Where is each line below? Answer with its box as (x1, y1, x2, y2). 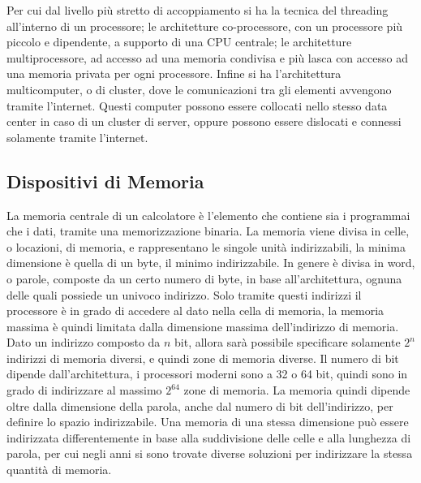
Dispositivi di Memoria (6, 168, 204, 193)
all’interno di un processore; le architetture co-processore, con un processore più (6, 17, 403, 34)
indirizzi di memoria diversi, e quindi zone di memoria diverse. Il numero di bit (6, 349, 399, 366)
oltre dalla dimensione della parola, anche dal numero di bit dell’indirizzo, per (6, 397, 393, 414)
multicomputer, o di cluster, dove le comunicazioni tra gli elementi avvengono (6, 80, 392, 97)
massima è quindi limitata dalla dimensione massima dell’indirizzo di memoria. (6, 317, 399, 334)
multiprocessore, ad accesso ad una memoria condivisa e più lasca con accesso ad (6, 49, 408, 66)
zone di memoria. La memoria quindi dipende (183, 382, 410, 399)
